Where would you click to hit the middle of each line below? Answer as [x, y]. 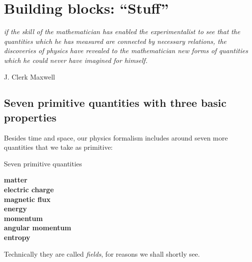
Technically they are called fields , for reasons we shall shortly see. [102, 253]
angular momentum [38, 228]
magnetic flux [27, 199]
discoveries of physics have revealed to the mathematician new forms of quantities [126, 50]
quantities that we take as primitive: [58, 147]
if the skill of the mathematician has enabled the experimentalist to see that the [122, 31]
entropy [17, 237]
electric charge [29, 190]
